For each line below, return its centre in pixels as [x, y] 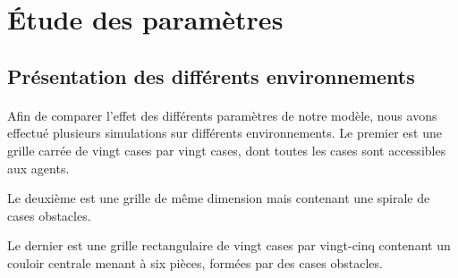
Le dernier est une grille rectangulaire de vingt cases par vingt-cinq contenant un [229, 245]
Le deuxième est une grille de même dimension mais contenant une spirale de [219, 198]
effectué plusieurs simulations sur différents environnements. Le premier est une [225, 133]
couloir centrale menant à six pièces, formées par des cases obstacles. [195, 262]
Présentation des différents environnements [211, 76]
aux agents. [38, 168]
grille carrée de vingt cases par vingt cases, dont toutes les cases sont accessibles [227, 150]
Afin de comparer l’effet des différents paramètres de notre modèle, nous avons [222, 115]
